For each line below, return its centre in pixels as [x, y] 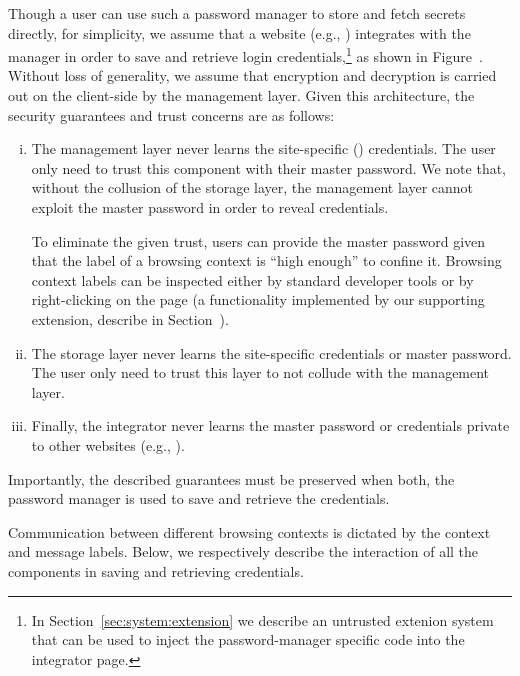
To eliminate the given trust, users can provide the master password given [258, 240]
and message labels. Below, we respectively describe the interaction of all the [243, 551]
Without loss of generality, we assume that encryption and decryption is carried [252, 75]
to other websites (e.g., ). [108, 444]
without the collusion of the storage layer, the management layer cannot [252, 187]
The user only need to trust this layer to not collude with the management [260, 372]
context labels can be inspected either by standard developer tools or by [252, 279]
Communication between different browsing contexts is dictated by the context [249, 531]
